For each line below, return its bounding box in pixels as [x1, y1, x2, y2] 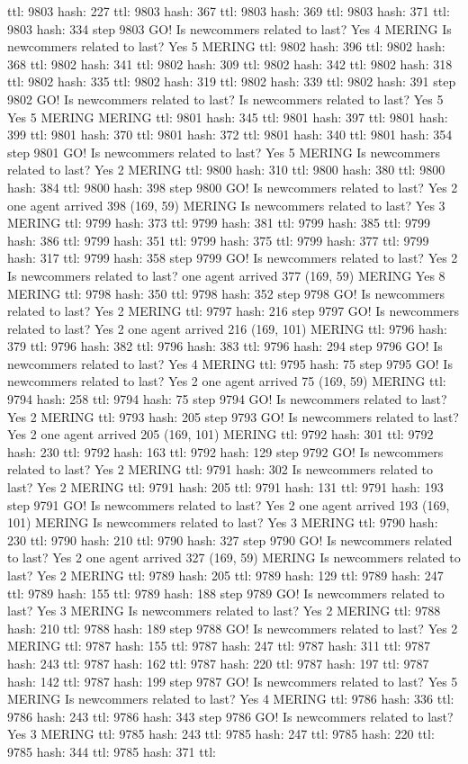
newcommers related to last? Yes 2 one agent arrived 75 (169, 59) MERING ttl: [7, 372, 446, 391]
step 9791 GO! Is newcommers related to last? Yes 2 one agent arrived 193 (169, [7, 495, 450, 514]
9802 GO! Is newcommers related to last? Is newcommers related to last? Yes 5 [7, 89, 444, 108]
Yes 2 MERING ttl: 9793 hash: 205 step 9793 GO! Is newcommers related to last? [7, 407, 459, 426]
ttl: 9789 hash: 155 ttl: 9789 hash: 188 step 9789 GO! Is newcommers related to [7, 583, 445, 602]
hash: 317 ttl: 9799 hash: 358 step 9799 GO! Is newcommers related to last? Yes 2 [7, 248, 458, 267]
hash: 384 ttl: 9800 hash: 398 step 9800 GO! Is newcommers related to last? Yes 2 [7, 177, 458, 196]
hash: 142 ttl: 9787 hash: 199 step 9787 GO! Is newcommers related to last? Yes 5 [7, 671, 458, 690]
